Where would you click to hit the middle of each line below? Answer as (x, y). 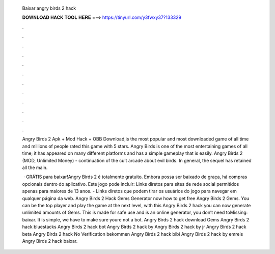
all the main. (35, 167)
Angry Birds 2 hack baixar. (50, 241)
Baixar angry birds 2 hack (49, 8)
